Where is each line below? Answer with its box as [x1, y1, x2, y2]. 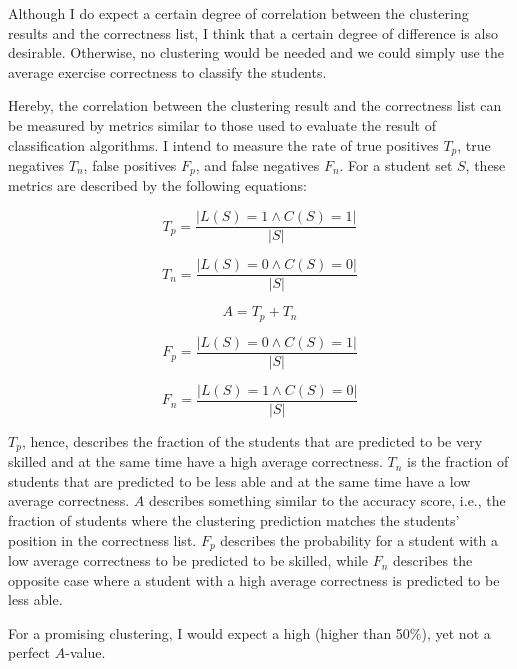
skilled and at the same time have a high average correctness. [8, 451, 383, 472]
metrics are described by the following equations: [8, 175, 308, 196]
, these [465, 155, 506, 176]
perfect [8, 642, 51, 663]
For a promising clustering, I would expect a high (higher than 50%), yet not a [8, 622, 491, 643]
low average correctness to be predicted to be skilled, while [8, 550, 369, 571]
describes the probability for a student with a [220, 529, 498, 550]
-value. [65, 642, 106, 663]
